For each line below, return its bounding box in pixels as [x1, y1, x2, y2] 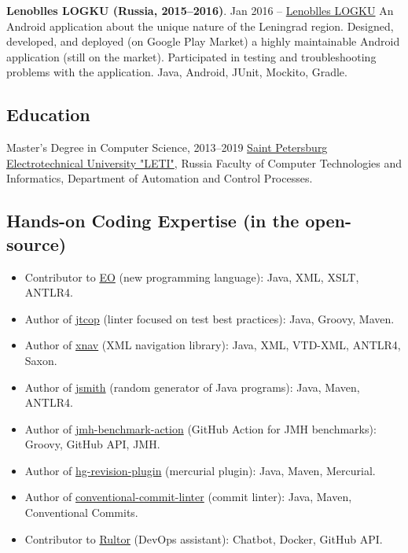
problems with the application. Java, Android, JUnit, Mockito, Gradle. [6, 64, 347, 80]
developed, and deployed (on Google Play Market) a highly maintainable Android [6, 33, 400, 50]
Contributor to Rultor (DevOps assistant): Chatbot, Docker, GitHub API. [24, 530, 383, 547]
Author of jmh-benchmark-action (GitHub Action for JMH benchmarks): [24, 420, 377, 437]
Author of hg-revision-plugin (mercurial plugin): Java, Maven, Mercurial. [24, 462, 376, 478]
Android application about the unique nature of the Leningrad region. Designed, [6, 17, 394, 34]
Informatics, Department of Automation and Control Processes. [6, 170, 313, 186]
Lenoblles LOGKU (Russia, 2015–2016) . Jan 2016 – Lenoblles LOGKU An [6, 2, 394, 18]
